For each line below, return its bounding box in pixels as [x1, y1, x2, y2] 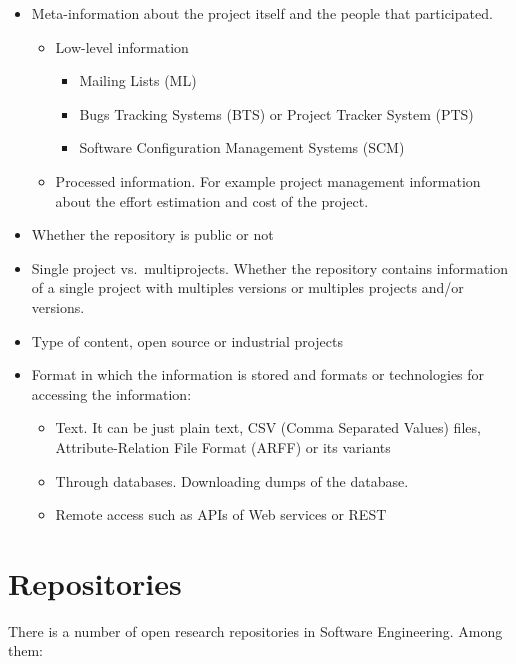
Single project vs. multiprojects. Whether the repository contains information [31, 257, 509, 278]
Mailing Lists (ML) [79, 70, 197, 91]
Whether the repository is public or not [31, 224, 274, 245]
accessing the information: [31, 383, 192, 404]
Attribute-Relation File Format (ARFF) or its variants [55, 436, 391, 457]
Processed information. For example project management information [55, 170, 481, 191]
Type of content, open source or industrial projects [31, 330, 343, 351]
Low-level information [55, 36, 189, 57]
